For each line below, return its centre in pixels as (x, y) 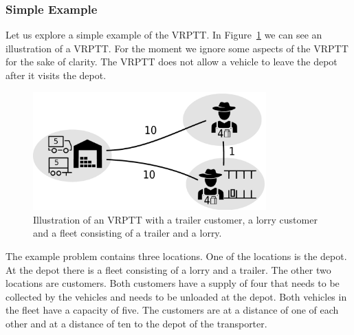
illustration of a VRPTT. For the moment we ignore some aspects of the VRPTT (177, 48)
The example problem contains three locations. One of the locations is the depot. (176, 256)
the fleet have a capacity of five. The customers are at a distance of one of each (172, 310)
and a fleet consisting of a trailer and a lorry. (128, 233)
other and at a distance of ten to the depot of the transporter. (136, 323)
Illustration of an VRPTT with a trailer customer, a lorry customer (175, 219)
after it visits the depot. (56, 75)
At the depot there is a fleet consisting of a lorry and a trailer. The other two (168, 269)
